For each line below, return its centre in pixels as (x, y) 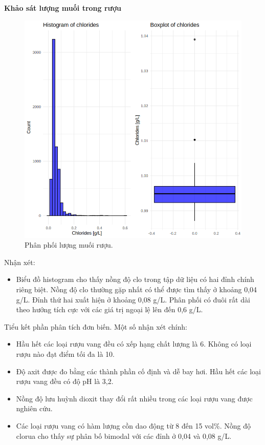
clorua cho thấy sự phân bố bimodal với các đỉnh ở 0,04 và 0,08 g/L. (124, 436)
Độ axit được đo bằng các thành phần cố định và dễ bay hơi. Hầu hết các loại (138, 371)
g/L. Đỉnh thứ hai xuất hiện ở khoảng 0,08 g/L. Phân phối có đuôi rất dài (133, 299)
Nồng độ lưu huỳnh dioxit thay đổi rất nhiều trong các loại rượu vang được (134, 398)
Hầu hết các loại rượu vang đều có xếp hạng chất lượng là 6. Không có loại (134, 344)
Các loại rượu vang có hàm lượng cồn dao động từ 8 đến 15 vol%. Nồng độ (133, 425)
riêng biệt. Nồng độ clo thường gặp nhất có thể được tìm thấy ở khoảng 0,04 (137, 289)
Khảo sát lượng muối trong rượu (63, 8)
